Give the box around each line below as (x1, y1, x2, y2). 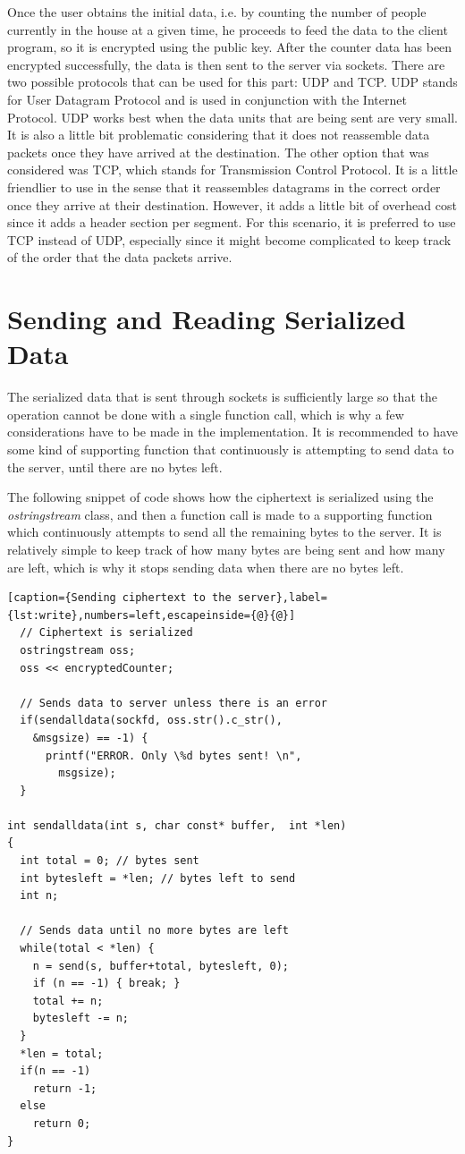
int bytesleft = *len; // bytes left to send (20, 871, 296, 885)
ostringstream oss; (20, 643, 136, 657)
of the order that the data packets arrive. (7, 248, 232, 267)
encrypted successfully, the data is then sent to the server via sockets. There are (7, 55, 445, 73)
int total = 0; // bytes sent (20, 854, 199, 868)
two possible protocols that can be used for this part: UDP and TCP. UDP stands (7, 72, 458, 91)
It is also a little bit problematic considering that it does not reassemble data (7, 125, 430, 144)
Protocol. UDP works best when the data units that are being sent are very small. (7, 107, 458, 126)
